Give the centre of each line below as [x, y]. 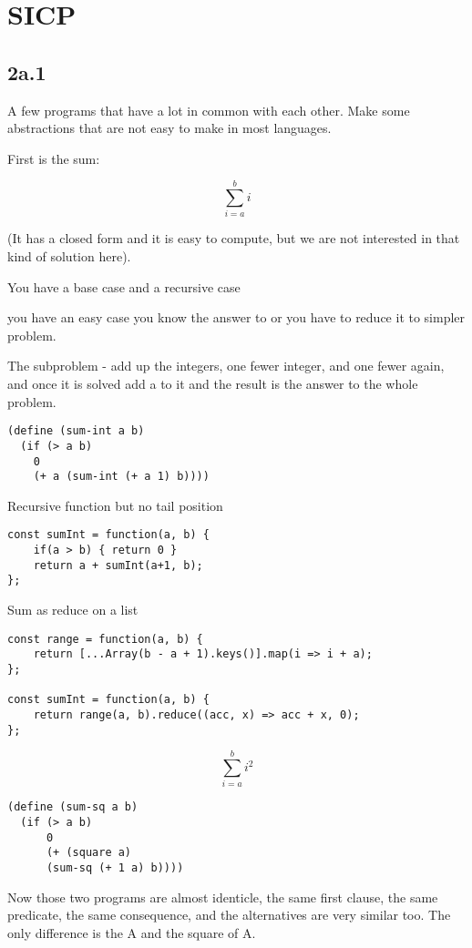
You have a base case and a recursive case [124, 286]
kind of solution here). [69, 256]
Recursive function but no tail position [115, 505]
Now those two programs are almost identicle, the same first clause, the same [223, 897]
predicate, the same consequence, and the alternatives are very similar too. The [229, 915]
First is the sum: [54, 158]
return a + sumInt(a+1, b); [118, 565]
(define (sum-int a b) [76, 431]
